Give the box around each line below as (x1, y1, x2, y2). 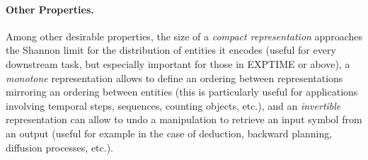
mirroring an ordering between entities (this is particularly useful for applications (6, 84, 358, 99)
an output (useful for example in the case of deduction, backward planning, (6, 125, 333, 140)
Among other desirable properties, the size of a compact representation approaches (6, 28, 362, 43)
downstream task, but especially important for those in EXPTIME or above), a (6, 56, 350, 71)
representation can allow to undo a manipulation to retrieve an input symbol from (6, 112, 362, 127)
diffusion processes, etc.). (6, 139, 113, 154)
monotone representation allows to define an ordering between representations (6, 70, 343, 85)
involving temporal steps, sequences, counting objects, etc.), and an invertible (6, 98, 341, 113)
